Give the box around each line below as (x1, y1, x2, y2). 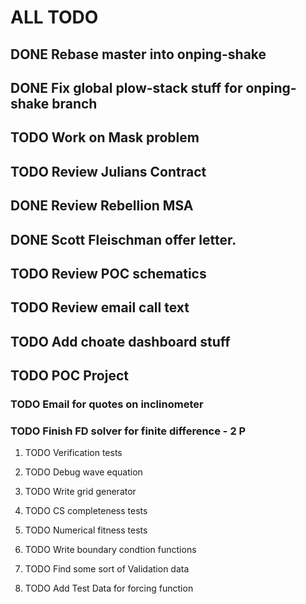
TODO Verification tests (24, 447, 123, 459)
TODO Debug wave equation (24, 466, 143, 478)
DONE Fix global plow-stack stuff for (10, 79, 243, 96)
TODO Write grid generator (24, 486, 137, 498)
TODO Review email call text (10, 299, 190, 316)
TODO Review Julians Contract (10, 163, 207, 180)
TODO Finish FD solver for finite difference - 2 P (10, 424, 247, 438)
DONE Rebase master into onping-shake (10, 46, 267, 63)
